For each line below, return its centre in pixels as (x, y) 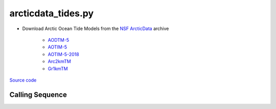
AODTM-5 (59, 40)
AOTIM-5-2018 (63, 54)
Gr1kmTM (58, 68)
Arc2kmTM (59, 62)
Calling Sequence (38, 94)
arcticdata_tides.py (52, 13)
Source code (23, 80)
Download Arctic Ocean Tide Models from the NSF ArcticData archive (96, 29)
